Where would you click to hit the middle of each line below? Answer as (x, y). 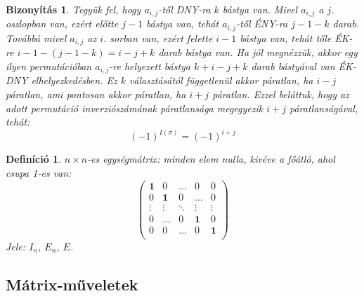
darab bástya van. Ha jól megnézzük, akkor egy (258, 52)
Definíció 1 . (34, 159)
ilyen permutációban (49, 66)
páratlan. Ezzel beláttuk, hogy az (281, 94)
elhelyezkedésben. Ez (74, 80)
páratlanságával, (324, 108)
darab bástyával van (293, 66)
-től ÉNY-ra (262, 23)
